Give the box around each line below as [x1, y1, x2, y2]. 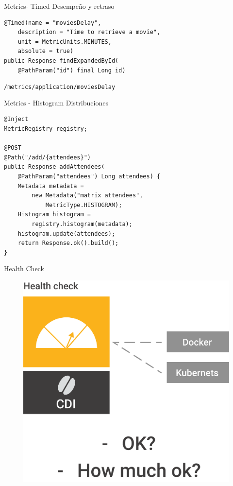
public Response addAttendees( [4, 163, 105, 171]
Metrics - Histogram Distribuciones [4, 97, 108, 107]
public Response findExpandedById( [4, 57, 119, 64]
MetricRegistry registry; [4, 125, 87, 132]
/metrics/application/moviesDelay [4, 84, 116, 91]
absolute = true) [17, 48, 74, 55]
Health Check [4, 263, 44, 274]
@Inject [4, 116, 29, 123]
